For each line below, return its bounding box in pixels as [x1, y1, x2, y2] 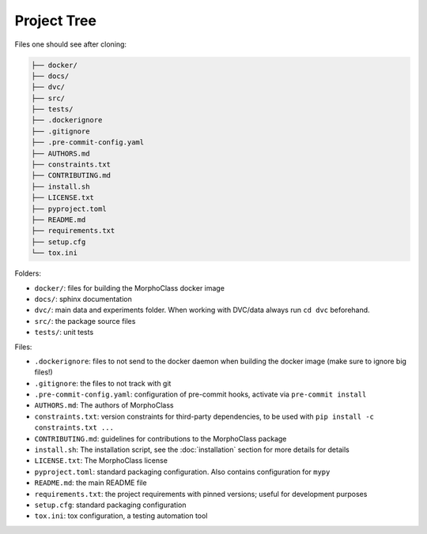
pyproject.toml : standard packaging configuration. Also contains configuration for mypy [34, 467, 331, 476]
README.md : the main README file [34, 478, 147, 487]
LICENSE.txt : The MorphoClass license [34, 456, 168, 465]
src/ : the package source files [34, 316, 136, 325]
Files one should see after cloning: [14, 39, 127, 49]
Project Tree [14, 12, 96, 29]
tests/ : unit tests [34, 328, 94, 337]
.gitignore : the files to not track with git [34, 378, 172, 388]
